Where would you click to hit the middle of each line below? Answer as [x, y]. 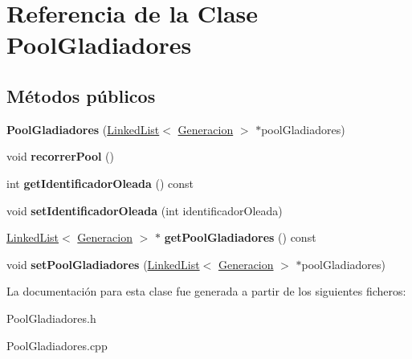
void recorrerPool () [60, 156]
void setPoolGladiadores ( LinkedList [103, 264]
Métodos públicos [81, 95]
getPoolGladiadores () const [240, 237]
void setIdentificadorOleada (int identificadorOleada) [145, 210]
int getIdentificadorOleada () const [100, 183]
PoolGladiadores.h [51, 318]
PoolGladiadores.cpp [57, 345]
